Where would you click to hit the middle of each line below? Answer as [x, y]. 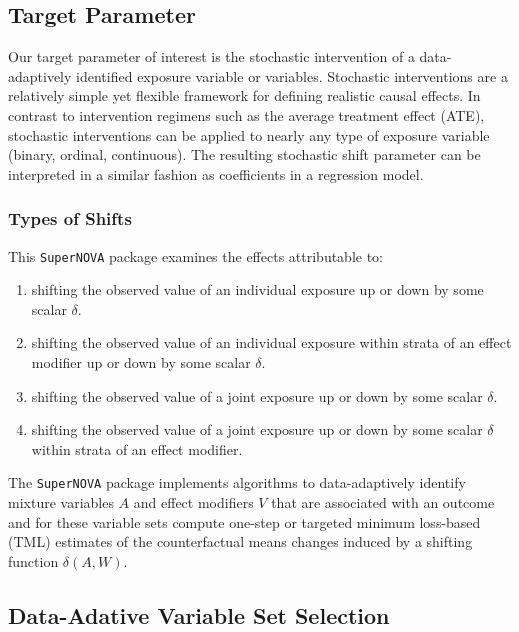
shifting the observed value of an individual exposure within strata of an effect [271, 342]
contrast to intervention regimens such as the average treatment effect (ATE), [246, 114]
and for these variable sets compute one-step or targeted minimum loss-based [244, 521]
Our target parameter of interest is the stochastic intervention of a [211, 56]
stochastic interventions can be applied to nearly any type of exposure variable [249, 134]
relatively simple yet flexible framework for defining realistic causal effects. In [244, 95]
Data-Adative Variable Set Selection [199, 614]
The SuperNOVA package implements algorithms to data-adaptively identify [237, 482]
